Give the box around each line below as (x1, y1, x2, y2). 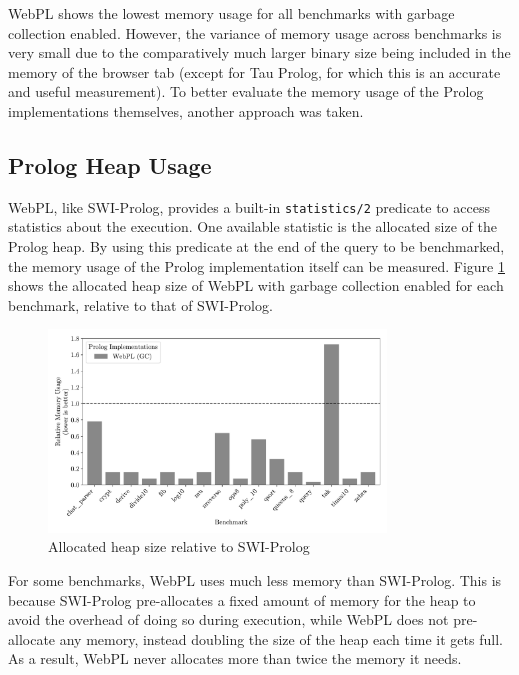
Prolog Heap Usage (8, 149, 212, 180)
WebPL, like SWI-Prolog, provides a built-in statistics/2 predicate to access (8, 196, 490, 217)
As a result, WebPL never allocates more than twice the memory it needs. (8, 648, 462, 669)
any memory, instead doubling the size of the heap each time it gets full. (59, 628, 503, 649)
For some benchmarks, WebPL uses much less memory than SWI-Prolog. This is (8, 569, 502, 590)
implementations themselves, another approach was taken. (8, 100, 364, 121)
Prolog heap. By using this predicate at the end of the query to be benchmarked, (8, 236, 505, 257)
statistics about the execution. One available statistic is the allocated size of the (8, 216, 497, 237)
